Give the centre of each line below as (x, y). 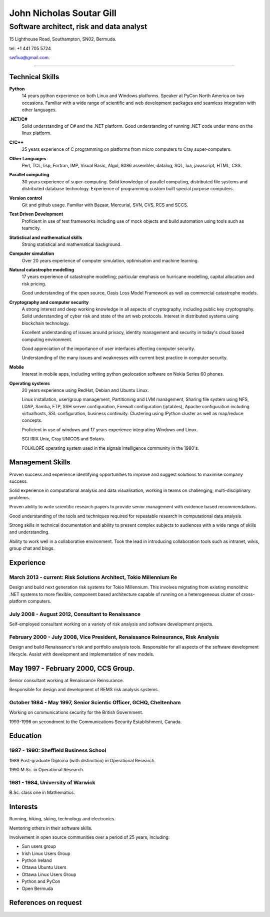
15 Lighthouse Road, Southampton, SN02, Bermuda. (63, 39)
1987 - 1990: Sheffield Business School (58, 750)
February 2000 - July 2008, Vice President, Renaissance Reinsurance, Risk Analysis (114, 637)
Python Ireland (37, 860)
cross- (248, 594)
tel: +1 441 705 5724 (30, 48)
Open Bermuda (37, 888)
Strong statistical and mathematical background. (72, 244)
